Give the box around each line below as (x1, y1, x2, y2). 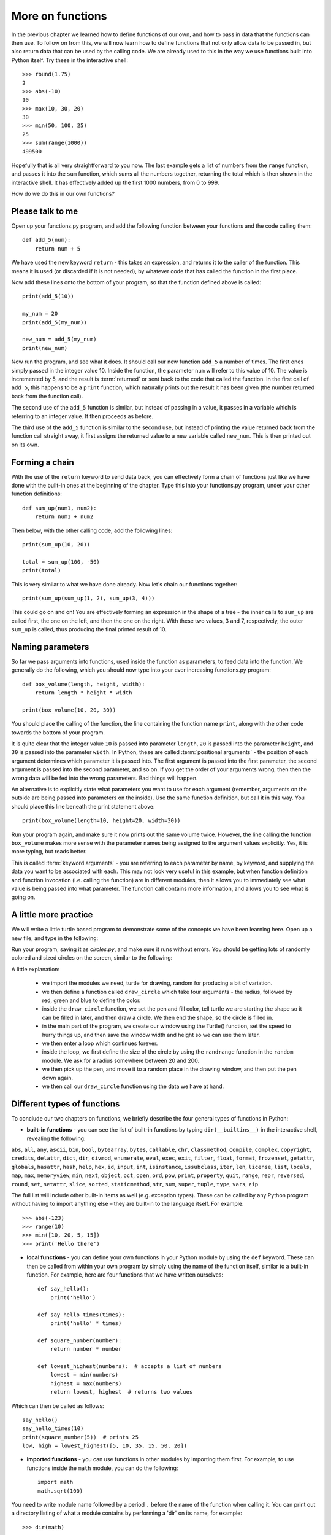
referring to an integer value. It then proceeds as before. (11, 412, 154, 420)
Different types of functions (11, 1098, 120, 1109)
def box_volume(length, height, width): (22, 680, 145, 688)
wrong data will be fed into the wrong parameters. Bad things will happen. (11, 774, 198, 782)
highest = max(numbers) (50, 1380, 122, 1387)
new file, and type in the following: (11, 934, 99, 942)
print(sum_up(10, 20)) (22, 541, 91, 548)
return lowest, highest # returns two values (50, 1388, 193, 1396)
